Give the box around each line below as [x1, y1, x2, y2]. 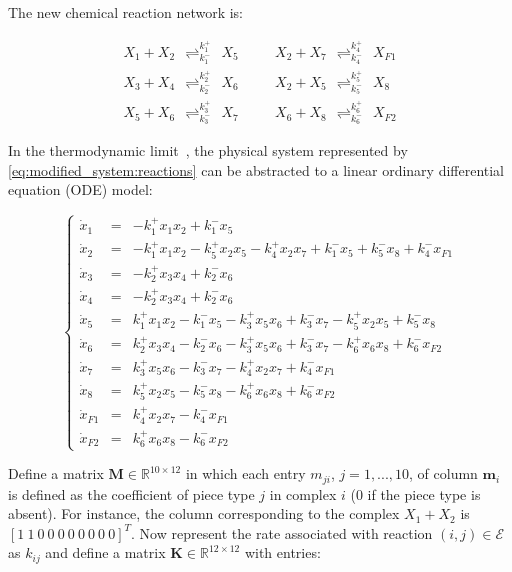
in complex [269, 483, 337, 504]
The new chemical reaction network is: [8, 2, 244, 22]
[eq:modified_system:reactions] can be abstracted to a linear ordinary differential [8, 159, 505, 180]
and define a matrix [45, 542, 166, 563]
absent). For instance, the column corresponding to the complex [8, 503, 400, 524]
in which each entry [185, 463, 306, 484]
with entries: [244, 542, 321, 563]
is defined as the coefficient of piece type [8, 483, 255, 504]
